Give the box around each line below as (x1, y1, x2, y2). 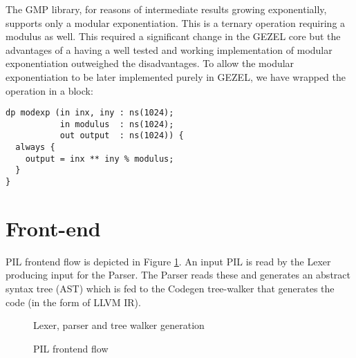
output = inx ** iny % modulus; (25, 153, 174, 164)
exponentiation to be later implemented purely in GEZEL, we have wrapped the (6, 69, 346, 84)
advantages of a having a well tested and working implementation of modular (6, 42, 332, 57)
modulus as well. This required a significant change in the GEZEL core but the (6, 29, 341, 44)
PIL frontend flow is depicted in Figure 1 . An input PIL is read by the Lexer (6, 254, 331, 268)
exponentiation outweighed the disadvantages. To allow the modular (6, 56, 294, 70)
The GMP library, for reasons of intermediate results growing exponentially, (6, 2, 327, 16)
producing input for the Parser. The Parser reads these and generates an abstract (6, 267, 350, 282)
